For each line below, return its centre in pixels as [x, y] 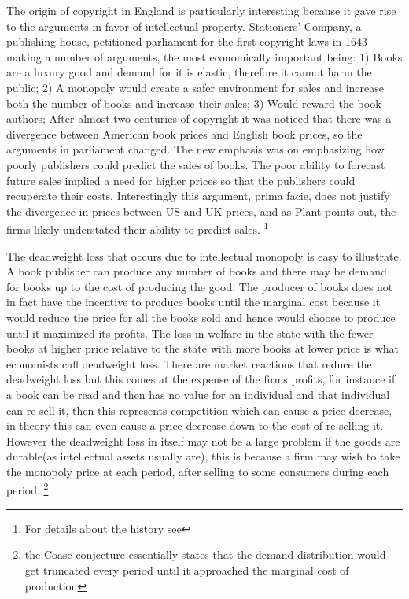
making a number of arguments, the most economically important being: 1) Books [204, 56]
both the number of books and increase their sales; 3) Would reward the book [194, 103]
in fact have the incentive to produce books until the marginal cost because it [193, 302]
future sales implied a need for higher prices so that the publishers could [181, 180]
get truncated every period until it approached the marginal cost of [187, 569]
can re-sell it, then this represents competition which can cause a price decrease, [199, 410]
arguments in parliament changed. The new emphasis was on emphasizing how [195, 149]
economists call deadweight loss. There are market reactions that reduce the [189, 363]
